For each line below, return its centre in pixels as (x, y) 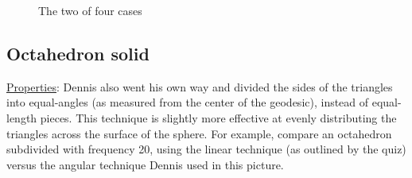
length (22, 117)
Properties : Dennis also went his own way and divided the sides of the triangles (200, 86)
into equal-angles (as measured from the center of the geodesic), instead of (188, 102)
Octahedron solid (78, 53)
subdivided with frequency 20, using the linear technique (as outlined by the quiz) (206, 149)
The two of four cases (90, 10)
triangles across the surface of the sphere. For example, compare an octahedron (199, 133)
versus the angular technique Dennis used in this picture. (145, 164)
